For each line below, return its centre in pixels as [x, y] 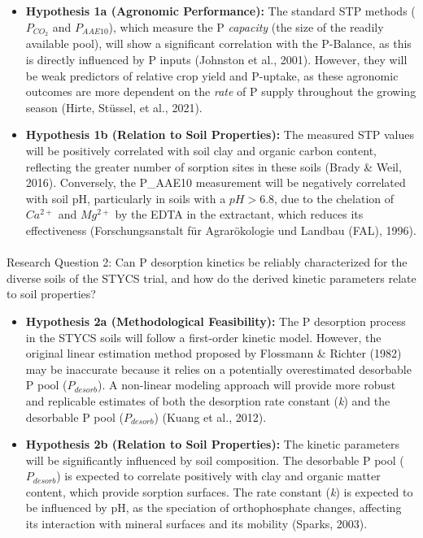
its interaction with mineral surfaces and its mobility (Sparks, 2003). [196, 524]
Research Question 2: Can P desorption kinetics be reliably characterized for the [207, 262]
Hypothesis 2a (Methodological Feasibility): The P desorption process [216, 321]
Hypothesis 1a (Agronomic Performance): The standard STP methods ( [220, 11]
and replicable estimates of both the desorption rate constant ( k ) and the [208, 400]
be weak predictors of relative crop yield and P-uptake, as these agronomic [212, 75]
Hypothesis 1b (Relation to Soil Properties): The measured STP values [220, 134]
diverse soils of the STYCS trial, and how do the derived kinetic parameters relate [211, 278]
